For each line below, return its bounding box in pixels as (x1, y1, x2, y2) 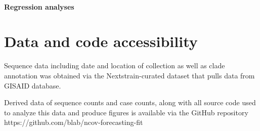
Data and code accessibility (4, 31, 198, 52)
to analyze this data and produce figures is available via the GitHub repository (4, 107, 248, 117)
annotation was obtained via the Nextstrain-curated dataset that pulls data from (4, 70, 255, 80)
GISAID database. (4, 80, 61, 91)
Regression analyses (4, 1, 74, 12)
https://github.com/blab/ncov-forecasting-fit (4, 117, 143, 127)
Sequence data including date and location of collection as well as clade (4, 60, 225, 71)
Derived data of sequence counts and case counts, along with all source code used (4, 97, 256, 108)
